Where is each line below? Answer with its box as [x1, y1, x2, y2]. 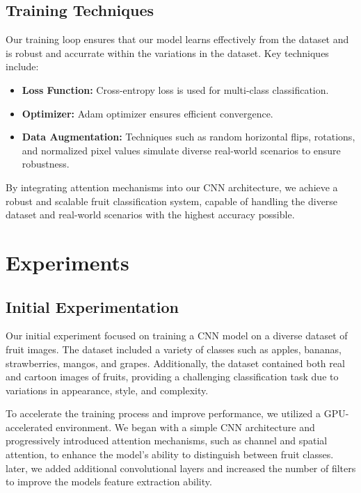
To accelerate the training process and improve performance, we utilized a [6, 406, 321, 421]
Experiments [6, 248, 129, 276]
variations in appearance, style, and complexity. [6, 382, 209, 397]
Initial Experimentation [6, 296, 179, 317]
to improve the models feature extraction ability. [6, 474, 212, 489]
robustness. [22, 156, 70, 171]
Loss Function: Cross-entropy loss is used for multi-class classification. [22, 82, 329, 97]
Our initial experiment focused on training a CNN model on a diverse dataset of [6, 328, 348, 343]
